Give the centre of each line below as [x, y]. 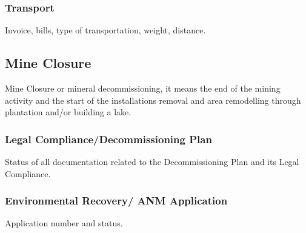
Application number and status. [64, 223]
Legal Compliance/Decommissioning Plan [108, 139]
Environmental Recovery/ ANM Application [116, 201]
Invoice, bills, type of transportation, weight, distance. [105, 30]
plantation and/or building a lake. [68, 112]
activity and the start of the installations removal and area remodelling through [153, 100]
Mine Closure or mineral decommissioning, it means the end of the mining [143, 88]
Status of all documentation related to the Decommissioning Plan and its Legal [152, 162]
